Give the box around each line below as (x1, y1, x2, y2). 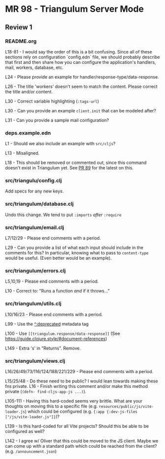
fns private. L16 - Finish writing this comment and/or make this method (5, 383, 148, 389)
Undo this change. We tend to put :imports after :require (5, 212, 122, 217)
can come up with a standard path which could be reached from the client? (5, 443, 157, 449)
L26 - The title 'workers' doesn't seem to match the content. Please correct (5, 83, 158, 89)
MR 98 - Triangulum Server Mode (5, 3, 144, 15)
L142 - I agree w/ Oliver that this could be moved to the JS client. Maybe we (5, 438, 159, 444)
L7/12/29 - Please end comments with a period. (5, 235, 101, 241)
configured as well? (5, 428, 45, 434)
